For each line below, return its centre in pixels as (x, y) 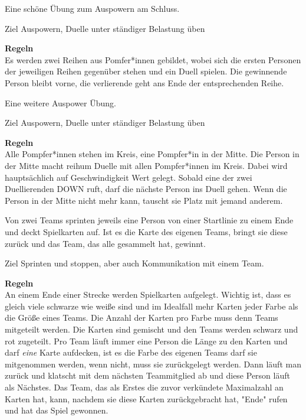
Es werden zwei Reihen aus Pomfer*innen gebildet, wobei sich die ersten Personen (153, 59)
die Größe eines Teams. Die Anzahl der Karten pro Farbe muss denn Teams (142, 318)
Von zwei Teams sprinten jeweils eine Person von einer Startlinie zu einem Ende (149, 220)
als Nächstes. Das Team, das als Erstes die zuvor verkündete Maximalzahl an (144, 387)
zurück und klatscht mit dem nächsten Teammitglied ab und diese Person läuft (147, 375)
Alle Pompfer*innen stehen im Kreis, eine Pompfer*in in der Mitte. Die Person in (152, 154)
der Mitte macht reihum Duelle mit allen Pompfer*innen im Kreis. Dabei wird (146, 165)
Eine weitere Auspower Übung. (60, 102)
